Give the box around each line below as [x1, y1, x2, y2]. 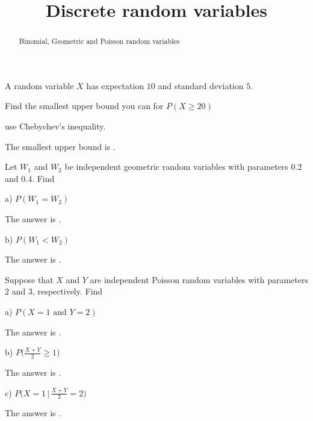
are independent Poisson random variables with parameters [90, 273, 308, 285]
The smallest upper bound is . [5, 140, 116, 152]
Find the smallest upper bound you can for [5, 99, 164, 112]
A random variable [5, 79, 74, 92]
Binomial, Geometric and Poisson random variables [19, 36, 180, 46]
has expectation [86, 79, 144, 92]
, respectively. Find [32, 285, 103, 298]
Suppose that [5, 273, 54, 285]
